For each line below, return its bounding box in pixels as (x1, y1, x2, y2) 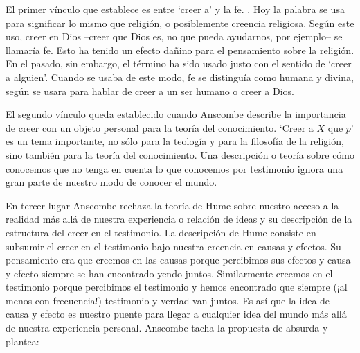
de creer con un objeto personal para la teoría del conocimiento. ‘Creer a (6, 120, 314, 135)
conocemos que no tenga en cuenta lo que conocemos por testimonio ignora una (6, 161, 343, 175)
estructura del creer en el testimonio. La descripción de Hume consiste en (6, 225, 316, 239)
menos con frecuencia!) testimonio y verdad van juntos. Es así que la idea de (6, 293, 330, 307)
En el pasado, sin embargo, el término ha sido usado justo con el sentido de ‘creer (6, 56, 352, 71)
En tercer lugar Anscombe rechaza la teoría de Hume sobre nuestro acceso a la (6, 198, 339, 212)
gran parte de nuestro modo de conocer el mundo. (6, 175, 217, 189)
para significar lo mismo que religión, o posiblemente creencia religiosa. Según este (6, 15, 354, 30)
